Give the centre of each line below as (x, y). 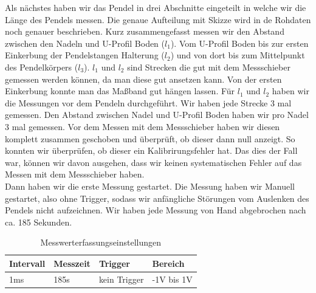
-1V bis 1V (172, 279)
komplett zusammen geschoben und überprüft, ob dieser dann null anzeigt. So (150, 138)
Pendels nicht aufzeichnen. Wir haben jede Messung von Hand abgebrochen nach (156, 210)
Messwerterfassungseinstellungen (101, 242)
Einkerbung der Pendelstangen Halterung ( (85, 55)
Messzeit (72, 263)
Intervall (27, 263)
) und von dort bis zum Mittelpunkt (238, 55)
